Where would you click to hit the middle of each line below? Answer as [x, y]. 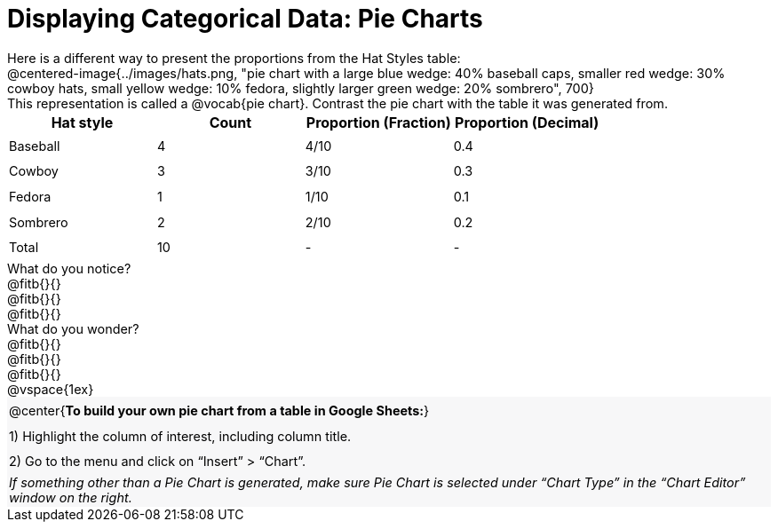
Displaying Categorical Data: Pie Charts [245, 19]
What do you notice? [69, 269]
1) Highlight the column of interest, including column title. [180, 436]
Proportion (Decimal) [527, 122]
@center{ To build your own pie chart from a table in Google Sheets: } [219, 410]
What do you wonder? [73, 329]
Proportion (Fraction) [378, 122]
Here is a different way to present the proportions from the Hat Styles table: [234, 58]
